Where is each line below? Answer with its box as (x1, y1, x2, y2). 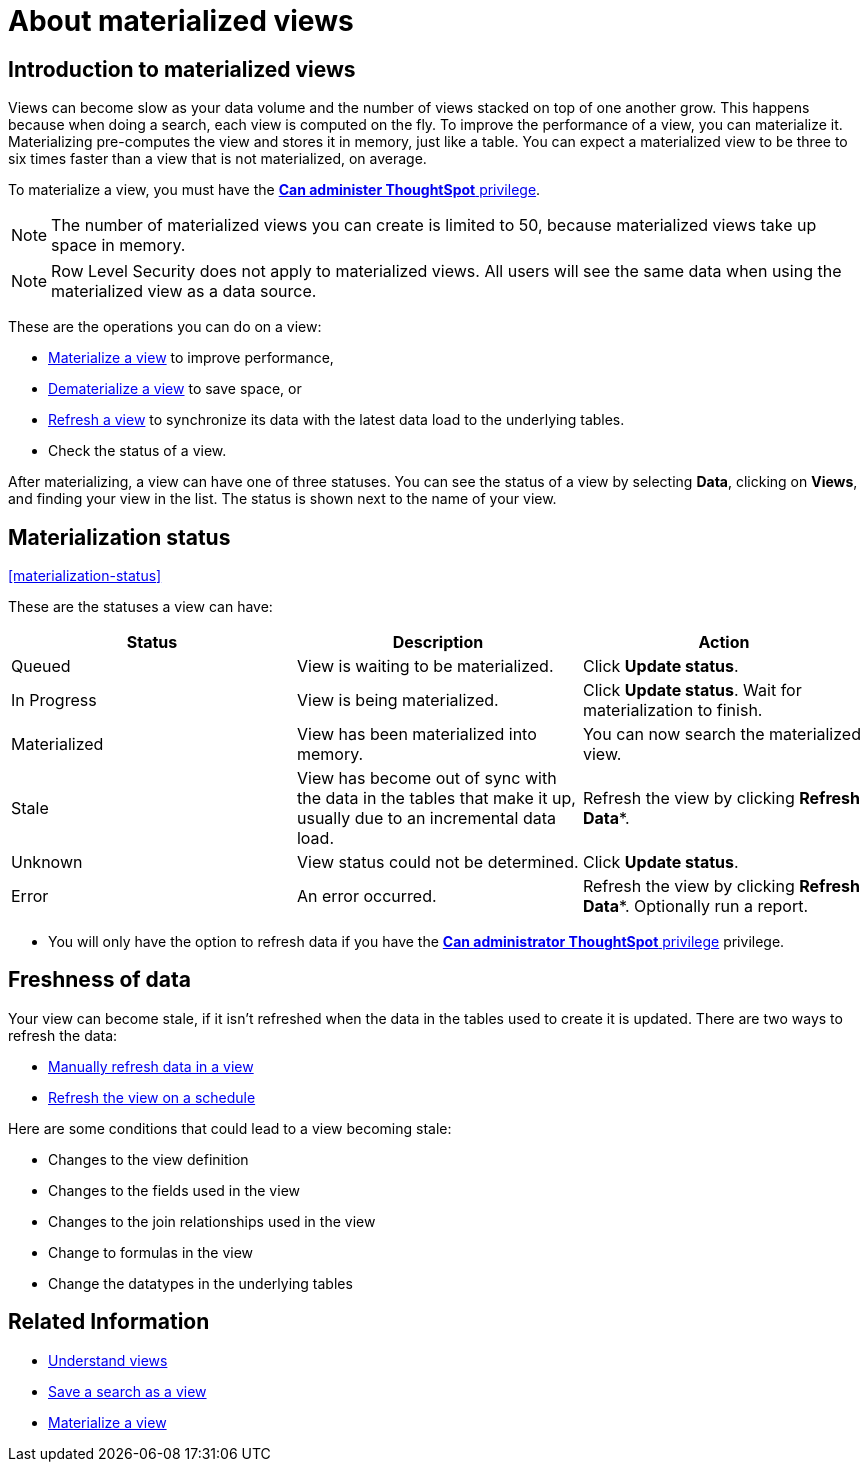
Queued (11, 656, 71, 677)
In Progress (11, 690, 97, 711)
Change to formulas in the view (48, 1243, 254, 1261)
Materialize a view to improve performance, (48, 349, 334, 367)
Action (698, 632, 750, 653)
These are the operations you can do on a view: (8, 318, 322, 336)
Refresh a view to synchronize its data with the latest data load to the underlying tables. (48, 411, 625, 429)
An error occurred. (296, 886, 437, 907)
